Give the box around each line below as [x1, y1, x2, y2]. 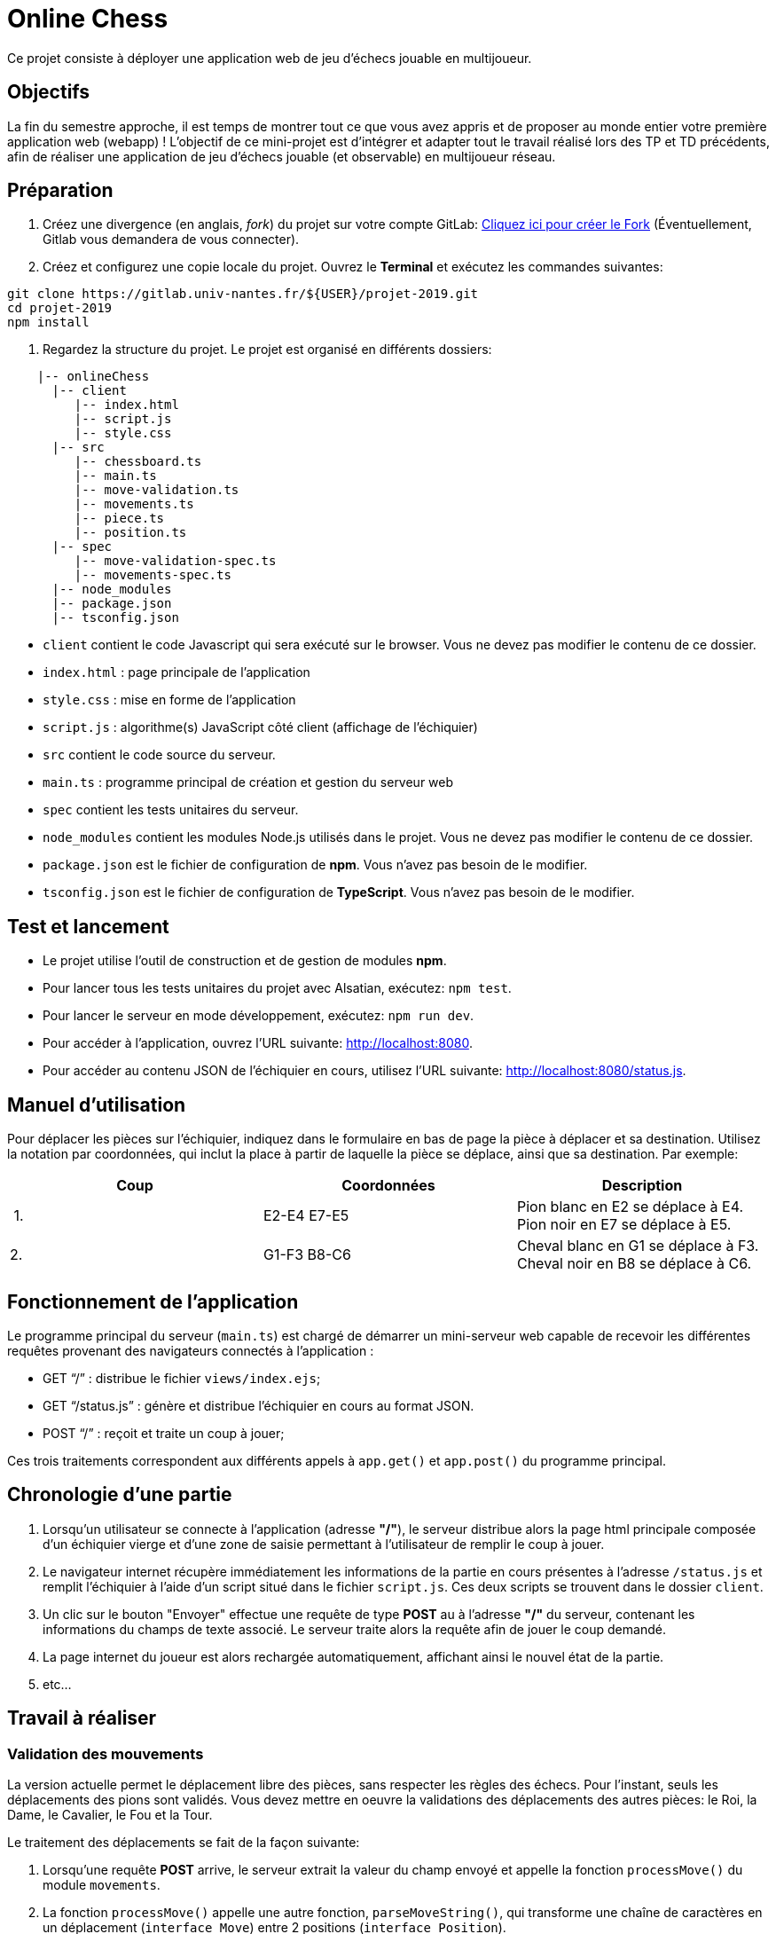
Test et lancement [7, 915, 169, 938]
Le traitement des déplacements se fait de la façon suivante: [7, 1835, 360, 1851]
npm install [7, 315, 90, 330]
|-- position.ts [74, 525, 187, 540]
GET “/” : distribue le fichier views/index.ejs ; [43, 1370, 321, 1386]
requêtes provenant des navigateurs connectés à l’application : [7, 1342, 374, 1358]
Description [601, 1176, 683, 1195]
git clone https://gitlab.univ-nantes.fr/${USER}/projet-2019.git [7, 287, 479, 302]
